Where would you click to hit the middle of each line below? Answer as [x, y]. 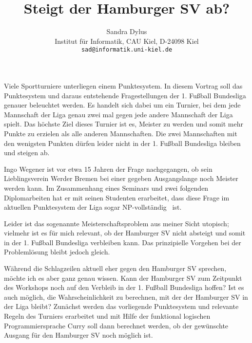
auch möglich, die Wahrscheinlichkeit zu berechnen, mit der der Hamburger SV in [126, 297]
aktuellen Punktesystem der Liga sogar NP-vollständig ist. [93, 207]
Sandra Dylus [127, 31]
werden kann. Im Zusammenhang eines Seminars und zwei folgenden [106, 188]
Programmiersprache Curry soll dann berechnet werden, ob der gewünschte [116, 325]
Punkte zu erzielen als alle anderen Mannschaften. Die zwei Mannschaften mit [121, 133]
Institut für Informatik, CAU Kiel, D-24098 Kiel [127, 41]
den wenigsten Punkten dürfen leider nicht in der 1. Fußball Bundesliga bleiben [122, 143]
